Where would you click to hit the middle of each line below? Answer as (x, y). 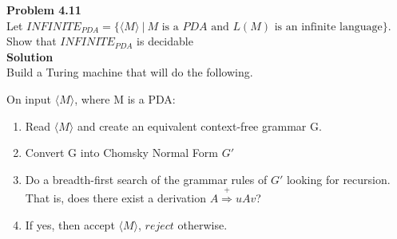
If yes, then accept (70, 224)
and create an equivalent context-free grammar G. (199, 125)
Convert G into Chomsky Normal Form (122, 153)
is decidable (165, 41)
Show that (32, 41)
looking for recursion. (338, 179)
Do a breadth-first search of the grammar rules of (146, 179)
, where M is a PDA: (125, 98)
